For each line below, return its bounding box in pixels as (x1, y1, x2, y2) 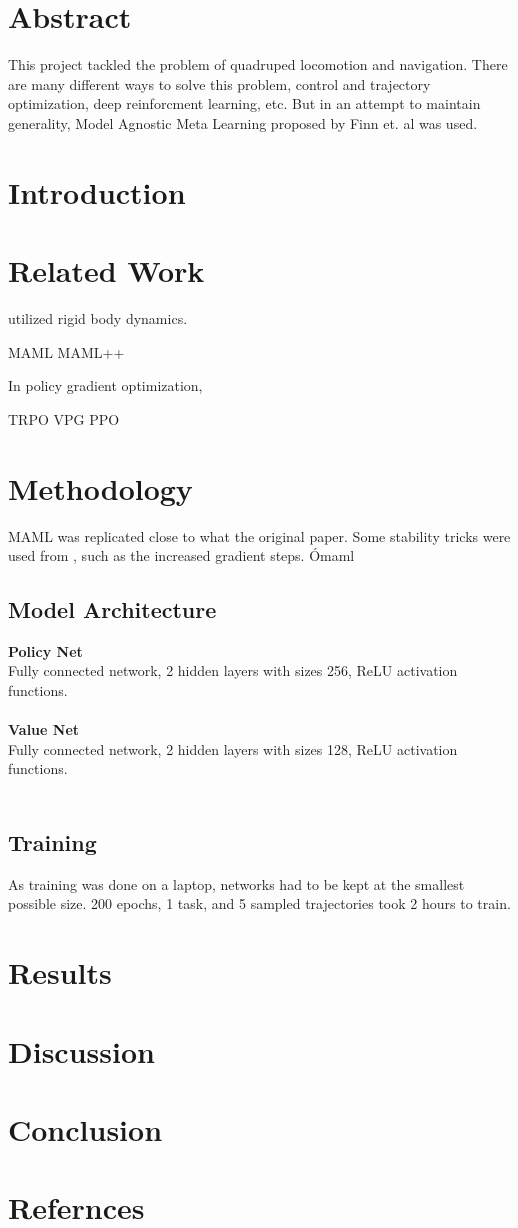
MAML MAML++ (8, 341, 125, 362)
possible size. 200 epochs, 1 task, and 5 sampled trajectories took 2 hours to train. (8, 893, 511, 914)
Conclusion (8, 1108, 163, 1149)
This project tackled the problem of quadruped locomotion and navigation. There (8, 54, 508, 75)
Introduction (8, 171, 186, 212)
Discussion (8, 1030, 155, 1071)
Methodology (8, 467, 193, 508)
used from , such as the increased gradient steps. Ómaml (8, 545, 355, 566)
